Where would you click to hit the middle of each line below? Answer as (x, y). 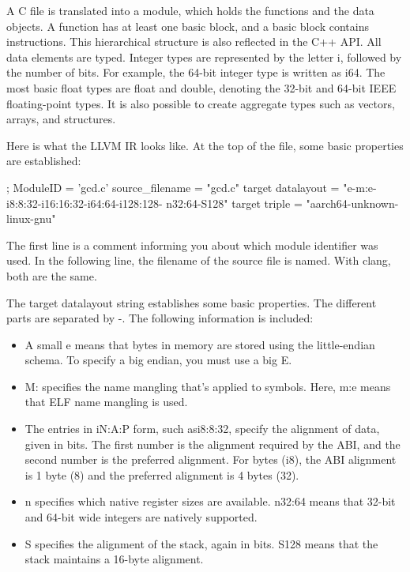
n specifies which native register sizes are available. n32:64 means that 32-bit (210, 501)
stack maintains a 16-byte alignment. (114, 559)
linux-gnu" (31, 218)
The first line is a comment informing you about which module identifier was (192, 245)
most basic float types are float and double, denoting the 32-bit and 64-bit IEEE (201, 87)
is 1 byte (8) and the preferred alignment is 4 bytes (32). (162, 474)
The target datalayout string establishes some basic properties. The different (192, 302)
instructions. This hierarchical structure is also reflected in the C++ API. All (194, 41)
